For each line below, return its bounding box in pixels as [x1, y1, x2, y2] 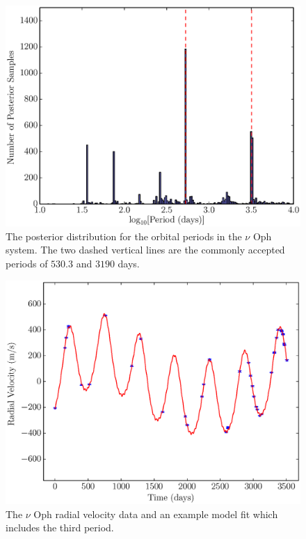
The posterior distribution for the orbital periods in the [6, 228, 242, 243]
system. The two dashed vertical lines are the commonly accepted [6, 242, 285, 257]
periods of [6, 256, 48, 270]
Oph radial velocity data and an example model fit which [33, 506, 278, 521]
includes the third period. [6, 520, 114, 535]
